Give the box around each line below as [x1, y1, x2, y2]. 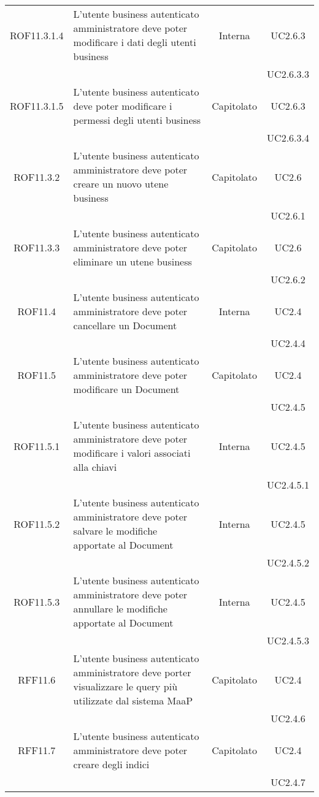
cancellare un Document [73, 318, 177, 332]
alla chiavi [73, 460, 117, 474]
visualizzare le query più [73, 679, 178, 693]
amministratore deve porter [73, 665, 191, 679]
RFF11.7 [18, 743, 56, 757]
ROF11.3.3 [13, 240, 60, 254]
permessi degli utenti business [73, 113, 201, 127]
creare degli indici [73, 757, 150, 771]
